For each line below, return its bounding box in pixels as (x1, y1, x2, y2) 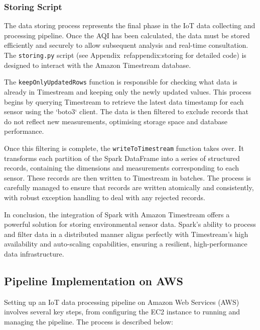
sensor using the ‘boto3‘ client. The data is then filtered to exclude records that (4, 106, 249, 117)
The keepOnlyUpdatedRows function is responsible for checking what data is (4, 76, 237, 87)
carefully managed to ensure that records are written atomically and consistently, (4, 182, 254, 193)
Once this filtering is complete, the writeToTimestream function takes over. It (4, 142, 244, 153)
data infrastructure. (4, 248, 64, 259)
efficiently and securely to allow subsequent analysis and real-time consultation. (4, 40, 248, 50)
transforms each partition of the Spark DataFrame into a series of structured (4, 152, 240, 163)
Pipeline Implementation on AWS (4, 273, 183, 288)
